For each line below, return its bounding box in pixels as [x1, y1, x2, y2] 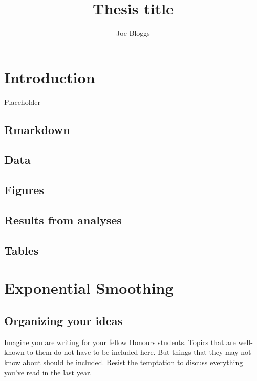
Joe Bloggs [116, 28, 150, 39]
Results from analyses [4, 212, 122, 227]
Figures [4, 182, 44, 198]
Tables [4, 242, 39, 258]
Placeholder [4, 96, 41, 107]
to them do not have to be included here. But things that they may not [27, 347, 251, 357]
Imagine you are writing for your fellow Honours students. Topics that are [4, 336, 236, 347]
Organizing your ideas [4, 312, 123, 328]
